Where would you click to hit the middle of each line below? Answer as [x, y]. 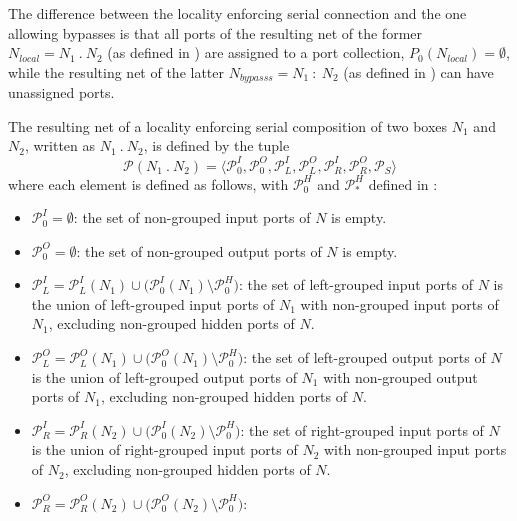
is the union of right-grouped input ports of [164, 449]
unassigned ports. [61, 92]
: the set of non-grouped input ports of [192, 217]
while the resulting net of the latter [116, 71]
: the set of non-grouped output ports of [199, 250]
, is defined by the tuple [216, 145]
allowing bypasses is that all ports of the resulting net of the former [215, 32]
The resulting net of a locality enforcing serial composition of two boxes [228, 125]
